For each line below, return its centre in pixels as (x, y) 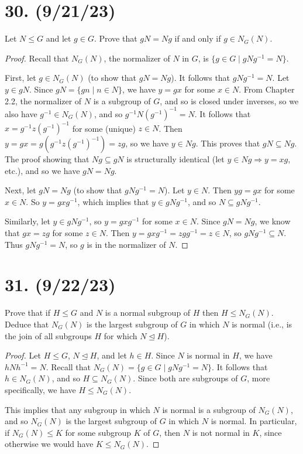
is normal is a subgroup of (209, 409)
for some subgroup (98, 432)
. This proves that (228, 143)
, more (259, 378)
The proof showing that (47, 159)
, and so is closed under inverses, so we (229, 100)
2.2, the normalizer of (43, 100)
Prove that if (28, 313)
